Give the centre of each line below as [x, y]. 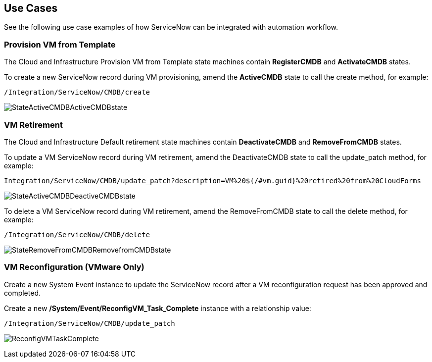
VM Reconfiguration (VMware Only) [74, 267]
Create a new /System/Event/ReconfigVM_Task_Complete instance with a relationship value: [158, 308]
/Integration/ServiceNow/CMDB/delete [77, 234]
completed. [22, 293]
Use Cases [31, 8]
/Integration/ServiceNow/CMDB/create [77, 92]
